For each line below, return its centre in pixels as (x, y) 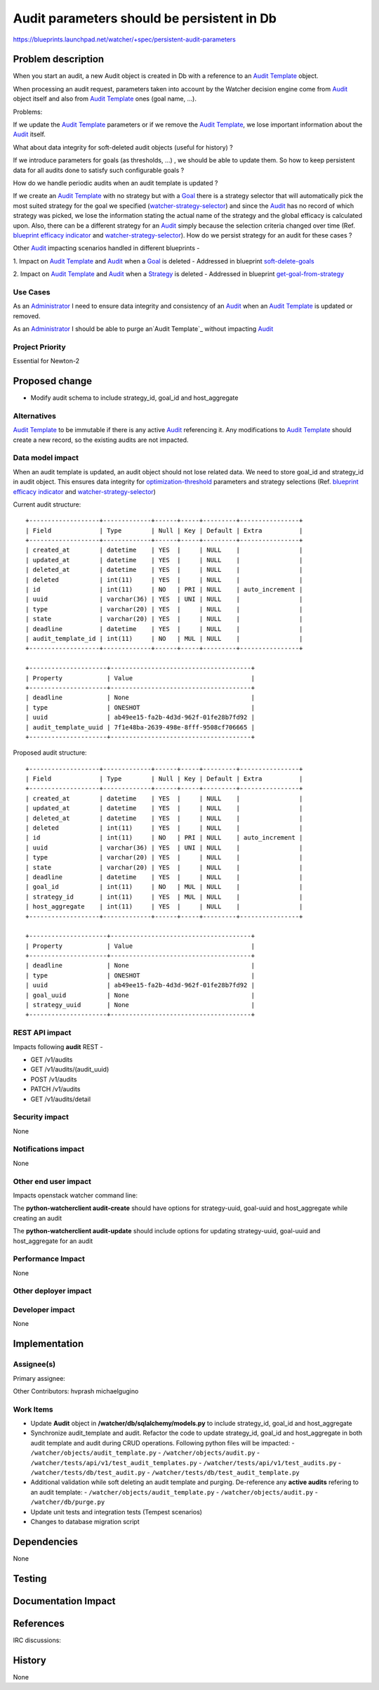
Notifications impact (48, 1149)
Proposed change (53, 381)
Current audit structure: (47, 504)
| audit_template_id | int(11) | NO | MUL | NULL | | (164, 638)
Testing (30, 1579)
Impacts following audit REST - (58, 1046)
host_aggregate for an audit (53, 1241)
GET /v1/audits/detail (61, 1099)
